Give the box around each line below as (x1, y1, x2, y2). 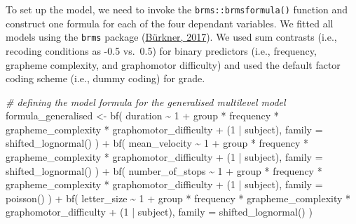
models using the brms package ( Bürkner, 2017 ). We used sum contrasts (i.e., (6, 29, 337, 44)
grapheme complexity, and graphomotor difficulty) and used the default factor (6, 57, 341, 72)
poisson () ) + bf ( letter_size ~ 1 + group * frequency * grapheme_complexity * (6, 190, 351, 205)
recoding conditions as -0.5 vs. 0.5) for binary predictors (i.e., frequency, (6, 43, 317, 58)
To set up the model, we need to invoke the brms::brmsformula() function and (6, 2, 348, 16)
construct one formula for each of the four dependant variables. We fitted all (6, 15, 334, 30)
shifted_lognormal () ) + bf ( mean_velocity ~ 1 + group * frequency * (6, 136, 309, 150)
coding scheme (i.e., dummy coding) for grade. (6, 71, 205, 86)
